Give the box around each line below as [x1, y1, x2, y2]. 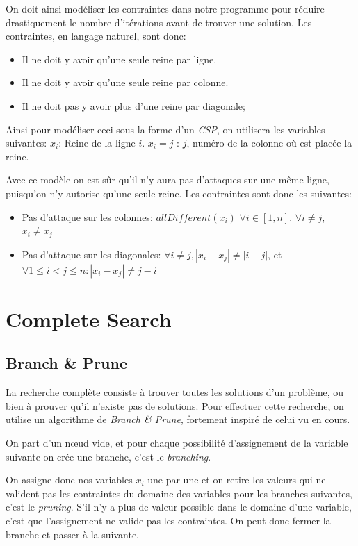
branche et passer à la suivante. [6, 527, 140, 541]
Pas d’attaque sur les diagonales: [22, 247, 161, 261]
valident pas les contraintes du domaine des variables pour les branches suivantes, [6, 486, 352, 500]
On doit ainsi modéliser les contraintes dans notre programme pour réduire [6, 1, 325, 15]
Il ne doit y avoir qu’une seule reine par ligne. [22, 51, 217, 66]
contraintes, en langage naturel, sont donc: [6, 28, 186, 43]
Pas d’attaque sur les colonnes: [22, 209, 153, 224]
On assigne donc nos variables [6, 472, 133, 487]
